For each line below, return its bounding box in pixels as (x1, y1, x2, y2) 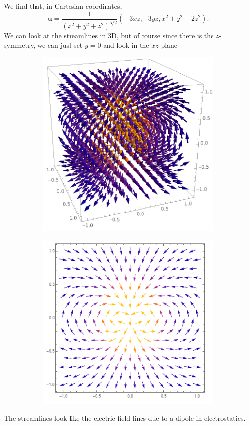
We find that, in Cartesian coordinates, (4, 1, 122, 11)
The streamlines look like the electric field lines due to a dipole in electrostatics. (4, 412, 246, 423)
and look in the (103, 40, 149, 50)
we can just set (37, 40, 83, 50)
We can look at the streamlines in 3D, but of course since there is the (4, 30, 214, 40)
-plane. (158, 40, 179, 50)
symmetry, (4, 40, 36, 50)
